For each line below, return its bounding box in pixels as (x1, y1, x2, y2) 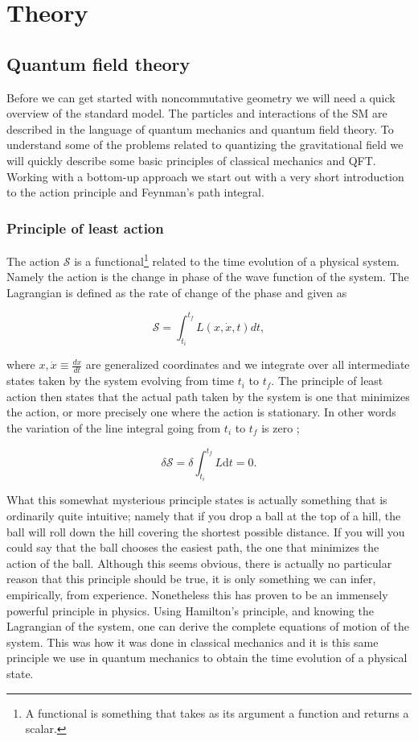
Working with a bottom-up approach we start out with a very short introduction (6, 168, 404, 184)
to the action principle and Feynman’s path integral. (6, 184, 264, 201)
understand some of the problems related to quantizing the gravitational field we (6, 136, 404, 153)
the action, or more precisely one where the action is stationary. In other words (6, 404, 396, 420)
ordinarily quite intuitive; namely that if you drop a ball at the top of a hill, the (6, 507, 401, 524)
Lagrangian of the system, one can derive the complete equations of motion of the (6, 618, 409, 635)
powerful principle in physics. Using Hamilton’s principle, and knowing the (6, 602, 375, 619)
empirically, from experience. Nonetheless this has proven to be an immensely (6, 586, 388, 603)
